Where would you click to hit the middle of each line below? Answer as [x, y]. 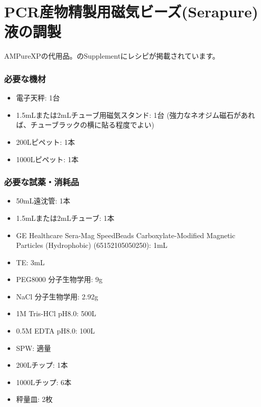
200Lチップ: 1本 [42, 365]
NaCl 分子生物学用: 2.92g [57, 296]
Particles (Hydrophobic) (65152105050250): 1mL [92, 245]
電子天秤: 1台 [38, 98]
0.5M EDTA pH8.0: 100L [56, 331]
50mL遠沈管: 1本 [43, 201]
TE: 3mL [30, 262]
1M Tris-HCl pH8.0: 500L [56, 313]
